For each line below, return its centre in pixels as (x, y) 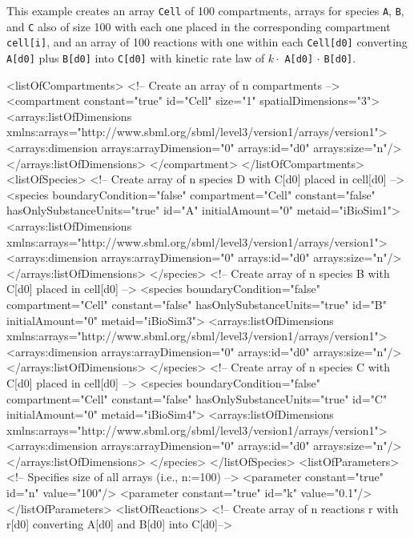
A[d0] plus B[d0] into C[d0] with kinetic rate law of (136, 57)
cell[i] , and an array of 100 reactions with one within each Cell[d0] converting (207, 42)
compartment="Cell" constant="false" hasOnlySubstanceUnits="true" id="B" (197, 304)
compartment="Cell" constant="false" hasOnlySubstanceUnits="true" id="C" (197, 398)
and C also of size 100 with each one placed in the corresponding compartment (199, 26)
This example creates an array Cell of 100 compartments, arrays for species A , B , (205, 10)
